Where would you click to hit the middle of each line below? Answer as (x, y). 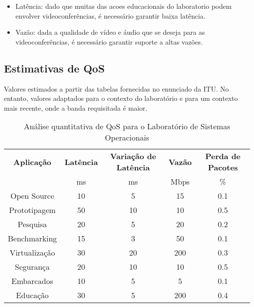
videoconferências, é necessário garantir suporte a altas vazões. (109, 41)
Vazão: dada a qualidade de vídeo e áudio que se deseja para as (110, 32)
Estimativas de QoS (54, 68)
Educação (32, 295)
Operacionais (127, 138)
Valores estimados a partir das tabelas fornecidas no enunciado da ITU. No (116, 88)
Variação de (133, 156)
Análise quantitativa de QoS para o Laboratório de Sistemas (127, 126)
